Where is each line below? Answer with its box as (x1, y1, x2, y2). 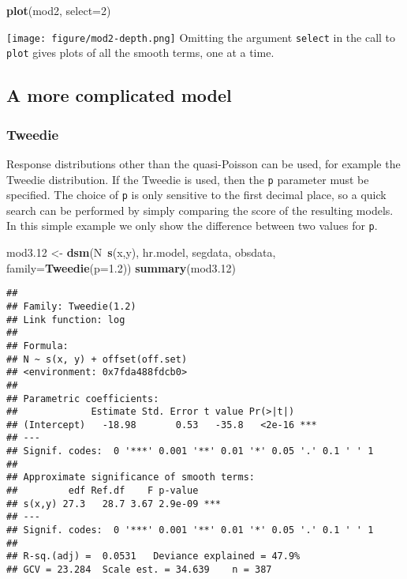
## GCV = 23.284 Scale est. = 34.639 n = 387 (6, 564, 272, 576)
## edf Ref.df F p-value (6, 485, 199, 497)
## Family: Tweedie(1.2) (6, 300, 136, 312)
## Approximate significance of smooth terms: (6, 472, 255, 483)
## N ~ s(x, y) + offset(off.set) (6, 353, 188, 365)
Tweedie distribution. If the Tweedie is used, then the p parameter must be (6, 171, 369, 187)
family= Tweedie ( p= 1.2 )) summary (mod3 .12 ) (6, 259, 236, 276)
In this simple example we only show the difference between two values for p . (6, 217, 378, 234)
